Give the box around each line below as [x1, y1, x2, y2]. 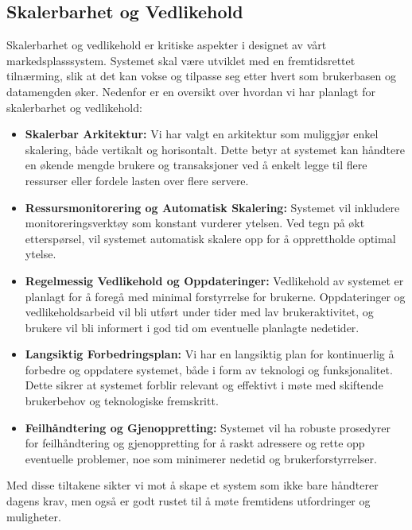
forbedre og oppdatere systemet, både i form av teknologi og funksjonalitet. [25, 361, 393, 377]
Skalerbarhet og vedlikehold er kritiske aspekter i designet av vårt [6, 37, 327, 53]
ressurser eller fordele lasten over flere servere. [25, 172, 249, 188]
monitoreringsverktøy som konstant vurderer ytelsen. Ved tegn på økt [25, 215, 365, 231]
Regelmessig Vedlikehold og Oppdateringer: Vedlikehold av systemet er [25, 272, 404, 288]
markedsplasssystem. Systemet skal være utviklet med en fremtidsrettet [6, 52, 356, 68]
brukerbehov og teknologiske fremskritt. [25, 393, 219, 409]
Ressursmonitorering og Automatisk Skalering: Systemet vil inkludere [25, 199, 400, 215]
